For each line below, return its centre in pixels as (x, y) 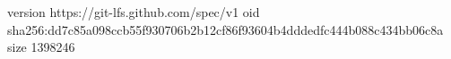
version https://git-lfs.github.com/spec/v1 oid (134, 12)
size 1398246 (41, 47)
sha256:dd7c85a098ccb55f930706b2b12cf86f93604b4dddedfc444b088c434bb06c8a (225, 29)
